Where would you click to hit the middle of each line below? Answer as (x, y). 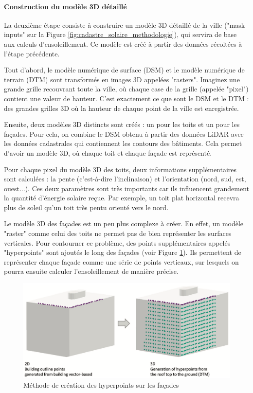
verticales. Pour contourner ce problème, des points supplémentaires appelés (117, 242)
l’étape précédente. (32, 53)
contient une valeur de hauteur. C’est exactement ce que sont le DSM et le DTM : (126, 98)
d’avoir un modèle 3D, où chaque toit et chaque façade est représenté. (108, 152)
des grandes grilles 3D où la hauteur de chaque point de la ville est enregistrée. (121, 108)
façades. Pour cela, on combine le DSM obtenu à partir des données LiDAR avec (124, 134)
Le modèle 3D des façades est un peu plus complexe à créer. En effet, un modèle (124, 223)
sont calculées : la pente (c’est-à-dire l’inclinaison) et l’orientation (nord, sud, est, (125, 179)
